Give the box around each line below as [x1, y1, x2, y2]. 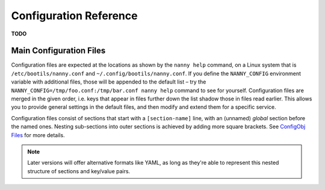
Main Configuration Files [11, 46, 106, 56]
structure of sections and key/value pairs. [27, 167, 131, 174]
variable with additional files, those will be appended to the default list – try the [11, 78, 206, 85]
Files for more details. [11, 131, 66, 138]
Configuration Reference [11, 9, 138, 22]
